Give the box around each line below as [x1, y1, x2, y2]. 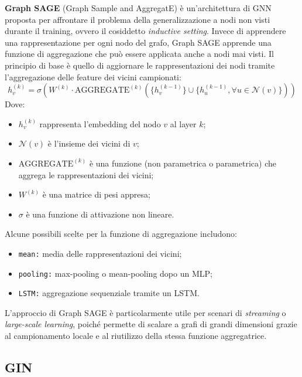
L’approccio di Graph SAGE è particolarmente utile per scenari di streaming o [5, 306, 286, 318]
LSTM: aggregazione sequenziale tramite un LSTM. [18, 287, 200, 299]
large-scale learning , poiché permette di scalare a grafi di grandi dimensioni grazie [5, 318, 297, 330]
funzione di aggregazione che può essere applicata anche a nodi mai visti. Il [5, 47, 274, 60]
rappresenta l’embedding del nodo [39, 117, 161, 130]
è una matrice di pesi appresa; [42, 188, 150, 201]
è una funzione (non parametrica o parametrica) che [89, 157, 276, 169]
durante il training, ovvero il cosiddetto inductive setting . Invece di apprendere [5, 25, 286, 37]
